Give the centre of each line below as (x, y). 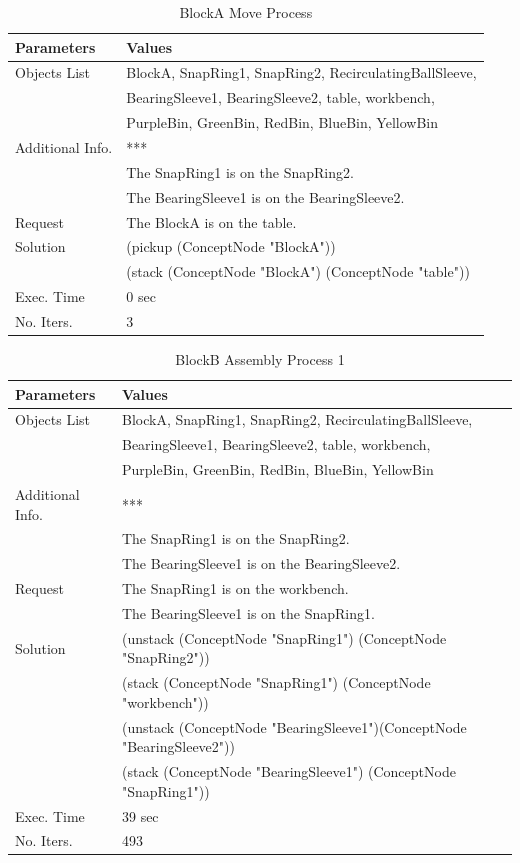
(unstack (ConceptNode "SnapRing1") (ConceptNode (284, 637)
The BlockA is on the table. (211, 221)
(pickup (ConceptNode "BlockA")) (231, 246)
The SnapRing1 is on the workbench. (235, 588)
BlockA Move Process (246, 12)
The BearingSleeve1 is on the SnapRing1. (248, 612)
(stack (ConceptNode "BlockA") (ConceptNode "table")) (298, 271)
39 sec (140, 815)
